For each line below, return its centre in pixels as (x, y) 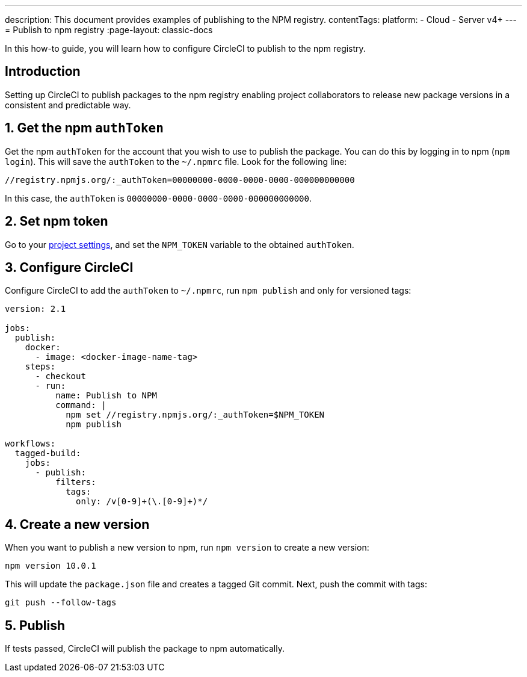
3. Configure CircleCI (69, 267)
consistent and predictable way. (68, 105)
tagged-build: (48, 453)
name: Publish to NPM (106, 396)
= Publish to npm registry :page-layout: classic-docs (109, 30)
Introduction (43, 72)
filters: (76, 482)
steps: (40, 367)
